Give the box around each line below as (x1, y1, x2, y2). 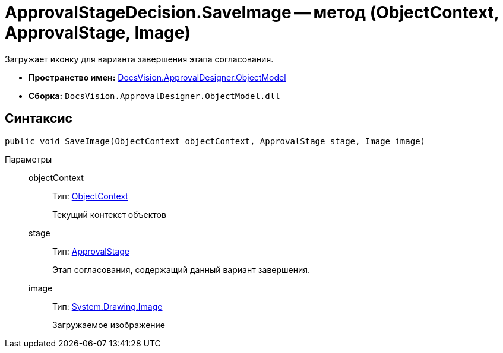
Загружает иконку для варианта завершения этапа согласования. (5, 53, 274, 64)
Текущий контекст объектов (52, 209, 166, 220)
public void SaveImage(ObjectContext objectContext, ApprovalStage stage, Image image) (5, 136, 426, 146)
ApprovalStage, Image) (5, 23, 191, 43)
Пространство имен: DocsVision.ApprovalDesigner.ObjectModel (29, 72, 286, 82)
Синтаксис (5, 111, 72, 126)
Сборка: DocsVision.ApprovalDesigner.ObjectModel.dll (29, 90, 280, 101)
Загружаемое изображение (52, 319, 165, 330)
